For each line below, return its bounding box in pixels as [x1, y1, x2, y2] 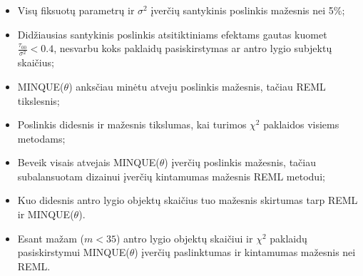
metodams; [17, 131, 66, 145]
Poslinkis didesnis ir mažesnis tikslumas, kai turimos [17, 117, 247, 132]
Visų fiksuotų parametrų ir [17, 3, 135, 17]
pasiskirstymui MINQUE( [17, 245, 130, 260]
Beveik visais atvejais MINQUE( [17, 155, 160, 170]
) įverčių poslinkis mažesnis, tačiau [164, 155, 317, 170]
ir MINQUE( [17, 207, 74, 222]
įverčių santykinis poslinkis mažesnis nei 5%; [150, 3, 345, 17]
